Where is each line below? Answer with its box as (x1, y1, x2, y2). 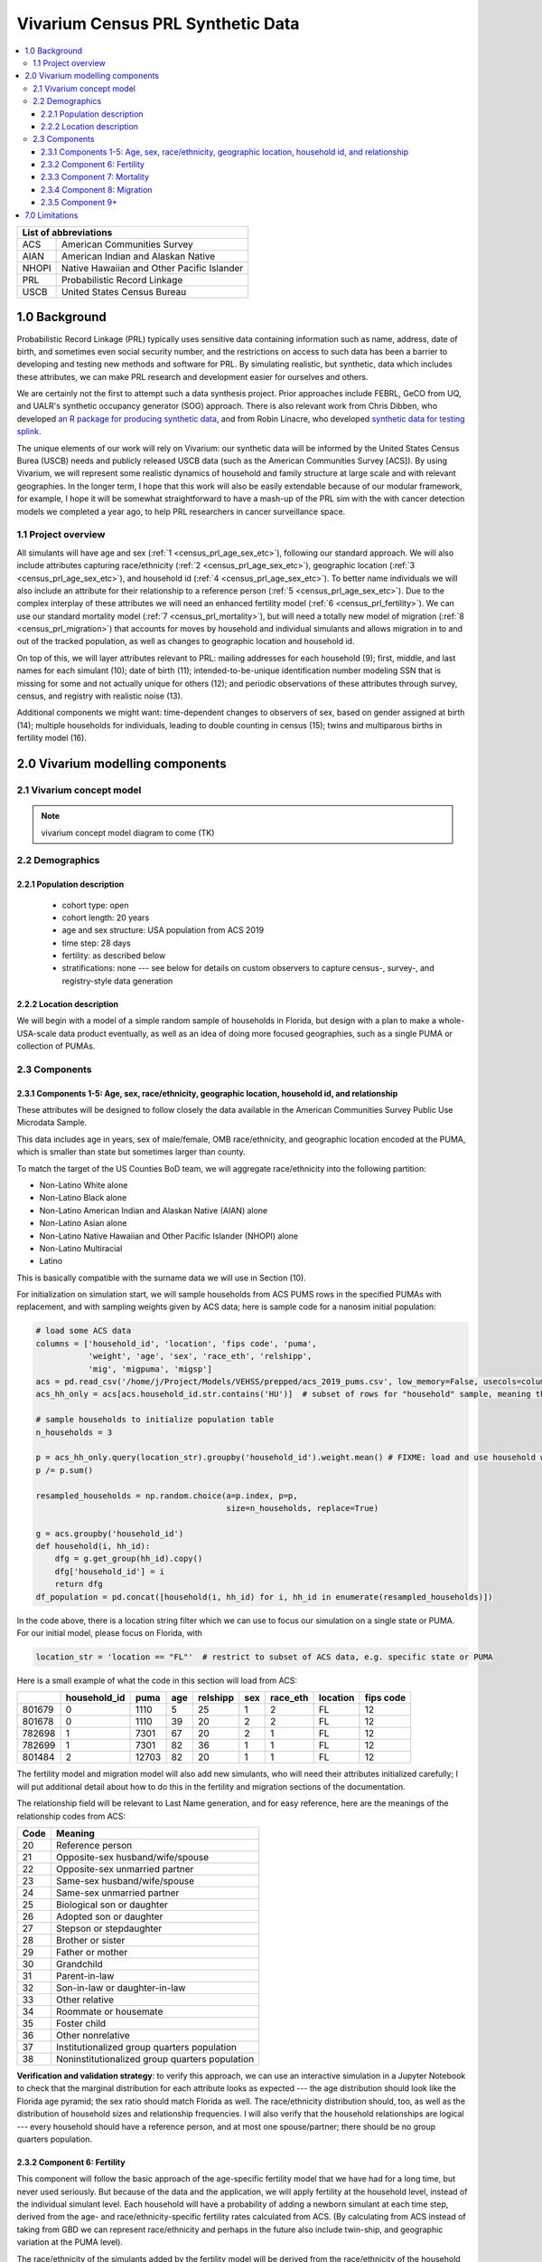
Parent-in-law (55, 1969, 115, 1982)
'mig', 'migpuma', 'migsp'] (88, 1364, 212, 1374)
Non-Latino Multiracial (39, 1242, 123, 1253)
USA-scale (16, 1028, 57, 1039)
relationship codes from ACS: (16, 1811, 126, 1821)
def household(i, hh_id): (35, 1541, 151, 1552)
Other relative (55, 1993, 115, 2006)
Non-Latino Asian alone (39, 1218, 127, 1229)
